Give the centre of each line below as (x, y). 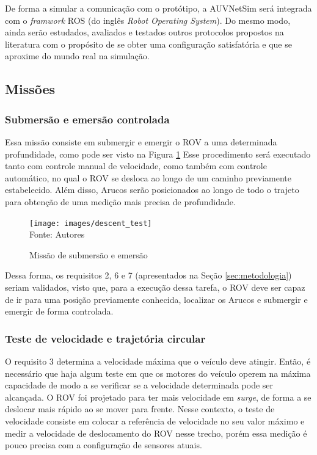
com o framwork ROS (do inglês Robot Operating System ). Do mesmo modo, (148, 20)
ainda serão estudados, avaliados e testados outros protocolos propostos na (144, 32)
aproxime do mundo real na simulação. (77, 56)
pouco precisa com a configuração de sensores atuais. (104, 445)
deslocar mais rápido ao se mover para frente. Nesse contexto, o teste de (140, 409)
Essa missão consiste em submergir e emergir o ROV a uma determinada (141, 141)
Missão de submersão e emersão (89, 254)
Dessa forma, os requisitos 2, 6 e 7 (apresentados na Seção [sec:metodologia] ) (148, 275)
